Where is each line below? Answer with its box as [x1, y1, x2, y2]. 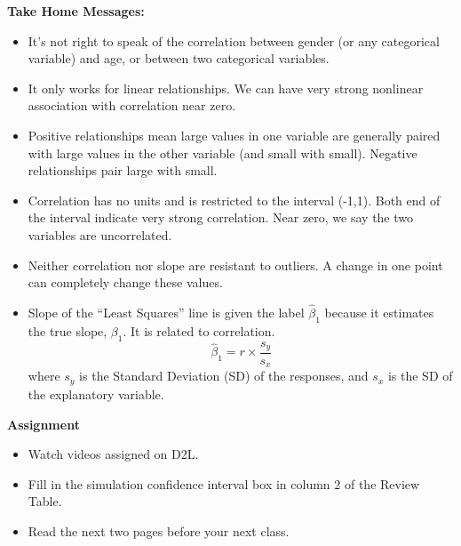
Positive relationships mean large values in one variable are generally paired [28, 125, 441, 144]
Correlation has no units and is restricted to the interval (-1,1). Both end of [28, 190, 441, 209]
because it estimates [324, 302, 434, 321]
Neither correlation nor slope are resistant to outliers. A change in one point [28, 255, 443, 274]
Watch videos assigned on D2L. [28, 445, 199, 463]
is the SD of [387, 366, 453, 385]
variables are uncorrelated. [28, 225, 172, 244]
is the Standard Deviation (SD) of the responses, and [79, 366, 369, 385]
